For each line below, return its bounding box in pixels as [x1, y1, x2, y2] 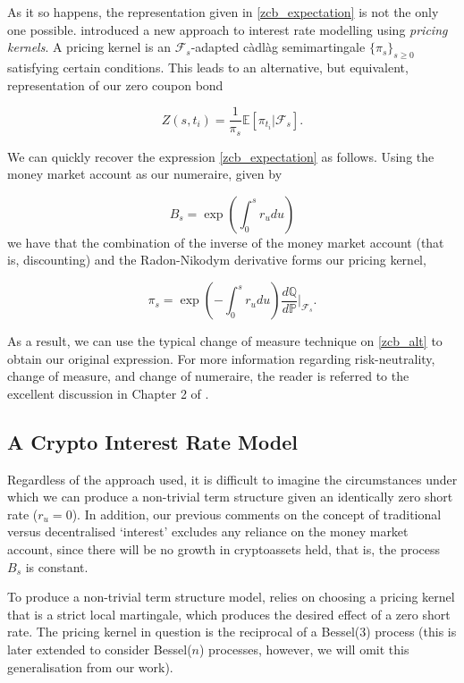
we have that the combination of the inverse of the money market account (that [7, 232, 444, 251]
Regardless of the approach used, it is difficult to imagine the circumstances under [7, 469, 458, 488]
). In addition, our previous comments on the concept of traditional [72, 504, 442, 523]
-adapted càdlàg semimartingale [190, 38, 366, 56]
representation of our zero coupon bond [7, 75, 224, 94]
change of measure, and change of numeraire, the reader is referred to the [7, 367, 409, 385]
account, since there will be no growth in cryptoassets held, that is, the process [7, 540, 441, 559]
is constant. [25, 557, 89, 576]
